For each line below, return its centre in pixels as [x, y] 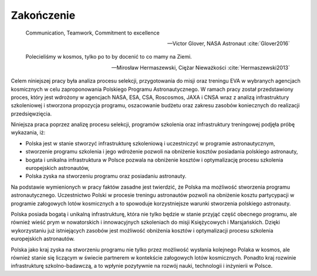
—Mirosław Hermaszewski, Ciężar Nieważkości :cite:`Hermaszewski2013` [201, 67]
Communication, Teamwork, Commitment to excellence [92, 33]
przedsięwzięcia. [31, 114]
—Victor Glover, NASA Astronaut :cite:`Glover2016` [229, 43]
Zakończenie [43, 15]
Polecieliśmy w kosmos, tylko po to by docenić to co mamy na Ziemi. [109, 57]
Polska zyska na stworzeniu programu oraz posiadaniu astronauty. [106, 176]
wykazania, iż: [28, 132]
